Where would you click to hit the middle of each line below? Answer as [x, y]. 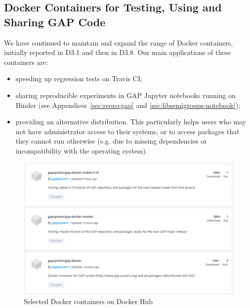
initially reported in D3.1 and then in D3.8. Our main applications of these [118, 52]
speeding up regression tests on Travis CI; [79, 78]
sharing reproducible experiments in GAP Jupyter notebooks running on [125, 95]
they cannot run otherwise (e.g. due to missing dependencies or [111, 141]
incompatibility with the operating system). [82, 150]
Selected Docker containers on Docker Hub [88, 301]
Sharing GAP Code [55, 22]
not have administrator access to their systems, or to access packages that [127, 131]
